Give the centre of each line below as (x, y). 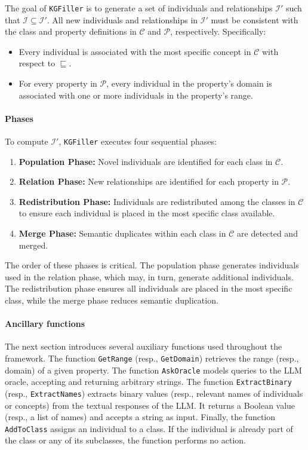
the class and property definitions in (71, 31)
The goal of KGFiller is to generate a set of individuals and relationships (139, 8)
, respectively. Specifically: (218, 31)
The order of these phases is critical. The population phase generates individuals (152, 265)
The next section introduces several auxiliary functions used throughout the (144, 346)
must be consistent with (255, 19)
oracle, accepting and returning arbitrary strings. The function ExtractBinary (148, 382)
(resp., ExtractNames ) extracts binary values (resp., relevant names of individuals (154, 393)
